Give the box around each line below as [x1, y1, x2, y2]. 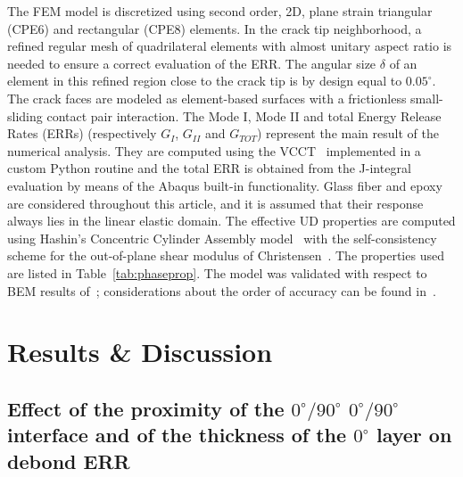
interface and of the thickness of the [7, 421, 347, 448]
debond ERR [7, 447, 130, 474]
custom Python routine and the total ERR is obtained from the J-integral [7, 159, 411, 177]
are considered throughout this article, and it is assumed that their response [7, 193, 424, 212]
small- [410, 88, 443, 107]
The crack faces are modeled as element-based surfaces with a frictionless [7, 88, 407, 107]
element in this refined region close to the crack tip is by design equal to [7, 71, 402, 90]
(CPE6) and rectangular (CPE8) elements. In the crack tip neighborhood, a [7, 19, 422, 37]
